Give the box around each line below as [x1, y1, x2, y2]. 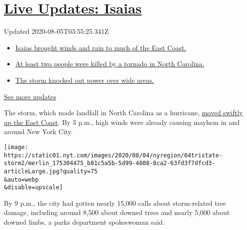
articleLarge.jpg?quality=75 [4, 168, 98, 175]
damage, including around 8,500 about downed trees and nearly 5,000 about [4, 207, 230, 217]
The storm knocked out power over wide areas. [15, 75, 154, 85]
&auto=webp [4, 176, 39, 183]
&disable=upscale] [4, 184, 63, 191]
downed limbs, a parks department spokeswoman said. [4, 217, 165, 227]
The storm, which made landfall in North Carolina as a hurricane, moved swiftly [4, 107, 243, 118]
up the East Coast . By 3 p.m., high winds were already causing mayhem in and [4, 117, 240, 127]
